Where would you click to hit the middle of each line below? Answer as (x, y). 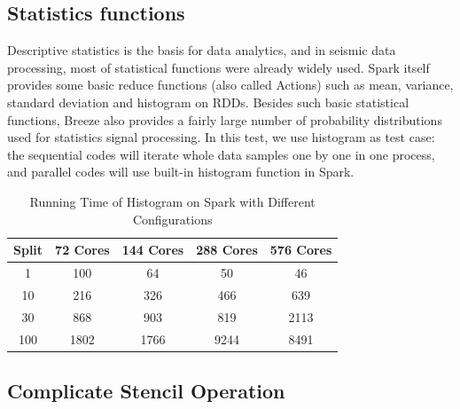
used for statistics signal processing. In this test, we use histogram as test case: (221, 137)
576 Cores (301, 250)
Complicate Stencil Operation (146, 390)
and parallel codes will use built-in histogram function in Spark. (181, 172)
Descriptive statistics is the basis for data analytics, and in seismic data (202, 50)
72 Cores (82, 250)
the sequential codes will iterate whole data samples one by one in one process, (221, 154)
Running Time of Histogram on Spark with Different (172, 201)
